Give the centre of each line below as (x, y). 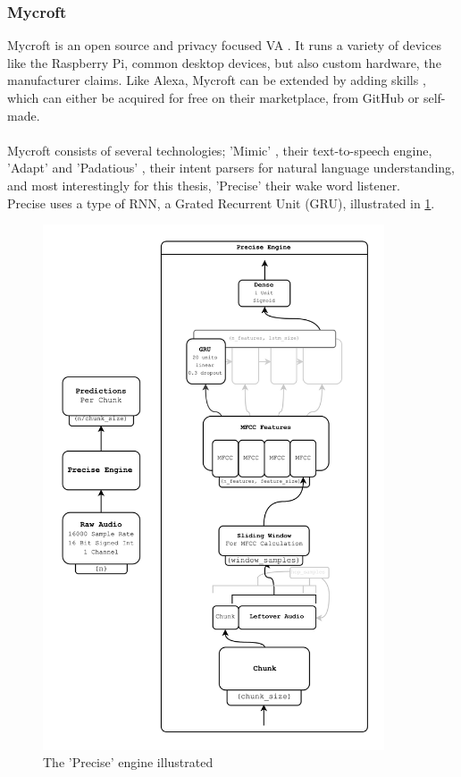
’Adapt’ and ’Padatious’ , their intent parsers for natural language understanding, (231, 168)
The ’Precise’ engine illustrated (128, 762)
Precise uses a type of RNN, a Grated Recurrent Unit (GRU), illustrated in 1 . (221, 203)
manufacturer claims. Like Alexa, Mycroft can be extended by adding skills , (217, 80)
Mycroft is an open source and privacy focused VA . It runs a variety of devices (224, 45)
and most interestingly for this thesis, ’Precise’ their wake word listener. (204, 185)
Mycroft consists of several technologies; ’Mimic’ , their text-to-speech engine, (220, 150)
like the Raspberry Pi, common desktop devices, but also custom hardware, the (224, 62)
